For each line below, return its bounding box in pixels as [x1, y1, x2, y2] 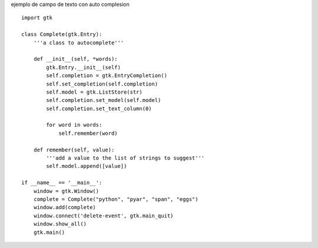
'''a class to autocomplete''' [33, 39, 124, 46]
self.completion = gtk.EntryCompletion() [46, 72, 168, 79]
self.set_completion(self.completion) [46, 80, 158, 87]
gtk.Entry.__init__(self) [46, 64, 121, 71]
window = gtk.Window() [33, 187, 100, 194]
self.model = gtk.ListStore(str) [46, 88, 143, 95]
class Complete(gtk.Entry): [21, 31, 102, 38]
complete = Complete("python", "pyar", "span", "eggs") [33, 196, 198, 203]
